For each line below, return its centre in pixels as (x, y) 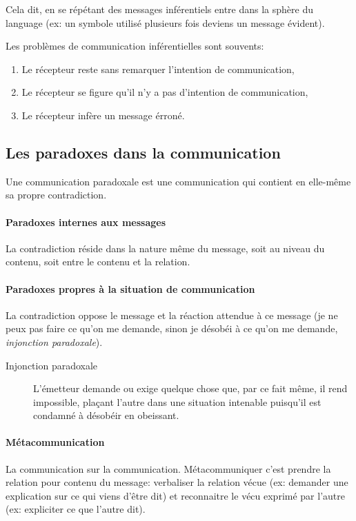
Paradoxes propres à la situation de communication (130, 288)
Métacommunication (55, 442)
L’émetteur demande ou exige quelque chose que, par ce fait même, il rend (190, 388)
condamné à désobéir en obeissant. (106, 415)
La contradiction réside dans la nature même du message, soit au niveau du (165, 248)
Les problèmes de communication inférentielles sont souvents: (135, 46)
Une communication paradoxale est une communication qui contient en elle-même (178, 181)
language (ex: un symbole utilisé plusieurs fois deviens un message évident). (165, 22)
